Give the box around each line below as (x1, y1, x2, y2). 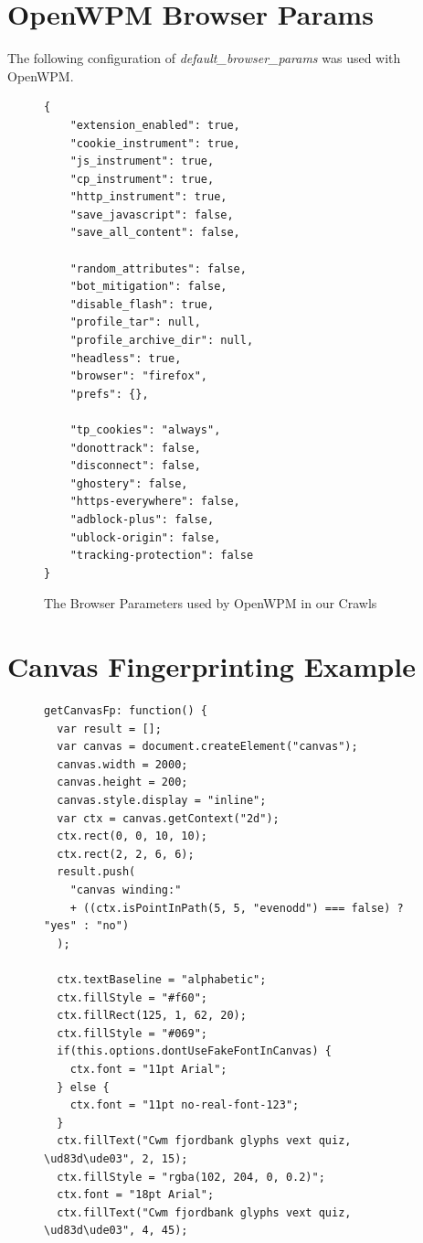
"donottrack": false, (69, 441, 201, 455)
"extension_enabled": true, (69, 118, 240, 132)
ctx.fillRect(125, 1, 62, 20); (57, 1009, 247, 1023)
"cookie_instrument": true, (69, 136, 240, 150)
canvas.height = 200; (57, 776, 188, 789)
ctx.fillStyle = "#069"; (57, 1026, 207, 1040)
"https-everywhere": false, (69, 495, 240, 509)
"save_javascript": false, (69, 208, 234, 221)
